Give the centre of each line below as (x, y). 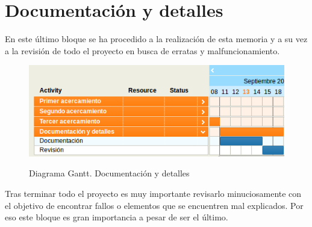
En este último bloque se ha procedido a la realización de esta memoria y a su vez (156, 39)
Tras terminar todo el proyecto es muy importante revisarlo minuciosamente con (153, 193)
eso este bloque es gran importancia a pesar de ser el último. (117, 217)
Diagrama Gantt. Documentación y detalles (109, 173)
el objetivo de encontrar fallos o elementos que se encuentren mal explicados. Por (154, 205)
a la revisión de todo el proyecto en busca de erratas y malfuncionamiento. (142, 50)
